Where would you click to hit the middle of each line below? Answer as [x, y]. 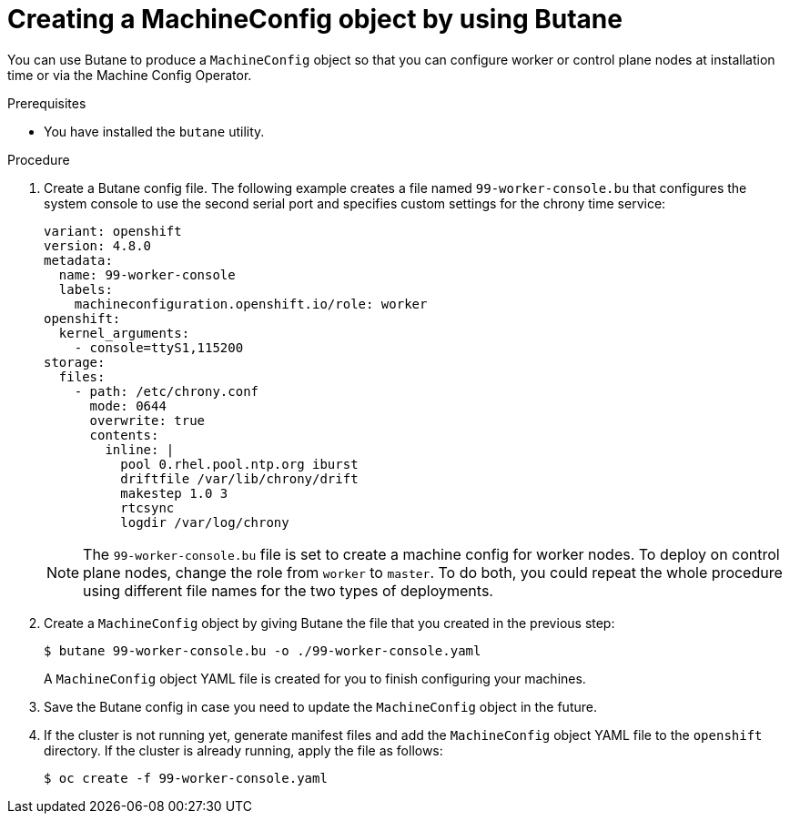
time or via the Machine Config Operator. [130, 75]
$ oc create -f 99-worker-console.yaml [186, 778]
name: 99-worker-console [147, 274]
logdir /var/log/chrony [205, 522]
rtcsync [147, 507]
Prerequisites [47, 103]
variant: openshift [113, 231]
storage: [75, 362]
